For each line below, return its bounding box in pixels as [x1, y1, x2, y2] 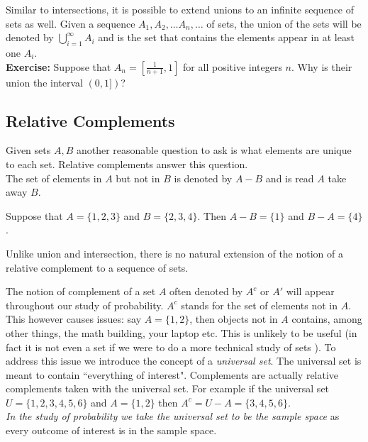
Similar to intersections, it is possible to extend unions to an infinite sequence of [6, 2, 355, 16]
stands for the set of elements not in [181, 297, 338, 312]
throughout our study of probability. [6, 297, 164, 312]
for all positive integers [183, 59, 282, 74]
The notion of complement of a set [6, 284, 156, 299]
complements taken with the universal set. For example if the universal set [6, 381, 330, 396]
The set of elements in [6, 170, 102, 185]
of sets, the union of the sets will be [206, 16, 362, 31]
